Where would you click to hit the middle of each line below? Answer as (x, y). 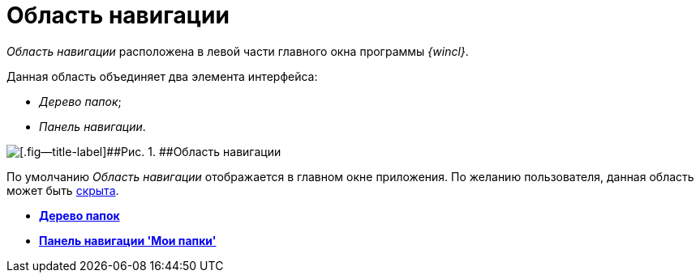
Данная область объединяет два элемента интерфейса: (162, 76)
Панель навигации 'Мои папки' (128, 240)
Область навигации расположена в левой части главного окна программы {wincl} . (238, 51)
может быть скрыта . (63, 190)
